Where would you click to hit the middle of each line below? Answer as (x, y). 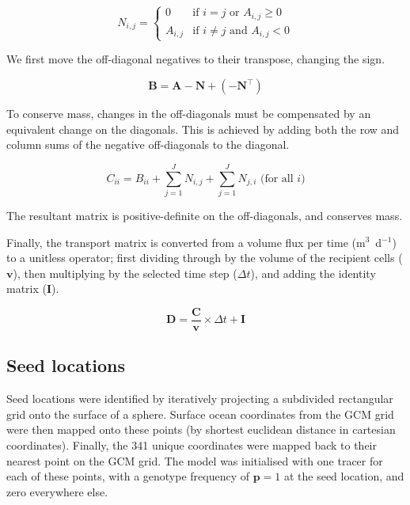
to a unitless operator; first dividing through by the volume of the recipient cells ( (205, 258)
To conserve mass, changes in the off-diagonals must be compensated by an (189, 114)
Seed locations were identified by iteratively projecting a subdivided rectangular (200, 399)
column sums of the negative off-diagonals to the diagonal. (148, 144)
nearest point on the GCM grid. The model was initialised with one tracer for (195, 460)
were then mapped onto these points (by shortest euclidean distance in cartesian (201, 429)
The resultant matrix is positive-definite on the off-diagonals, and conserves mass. (205, 215)
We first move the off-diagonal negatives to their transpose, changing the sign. (196, 59)
